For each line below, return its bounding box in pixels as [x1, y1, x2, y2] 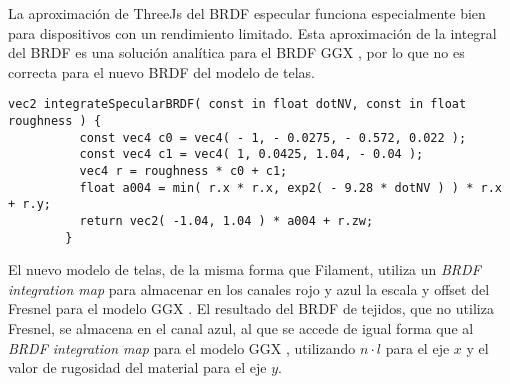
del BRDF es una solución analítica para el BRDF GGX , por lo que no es [8, 42, 465, 63]
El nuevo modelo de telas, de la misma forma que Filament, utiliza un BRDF [8, 259, 481, 280]
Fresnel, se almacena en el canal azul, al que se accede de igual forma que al [8, 318, 474, 339]
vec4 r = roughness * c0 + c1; [79, 164, 288, 178]
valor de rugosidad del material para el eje [8, 357, 267, 378]
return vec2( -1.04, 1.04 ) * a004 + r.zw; [79, 213, 374, 228]
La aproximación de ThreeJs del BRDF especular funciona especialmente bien [8, 3, 486, 23]
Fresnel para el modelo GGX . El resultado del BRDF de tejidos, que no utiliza [8, 298, 494, 319]
